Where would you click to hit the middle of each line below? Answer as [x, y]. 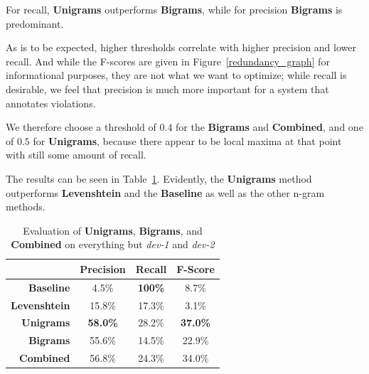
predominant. [35, 23]
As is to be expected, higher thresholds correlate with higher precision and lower [181, 47]
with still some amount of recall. [76, 155]
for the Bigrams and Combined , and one [269, 127]
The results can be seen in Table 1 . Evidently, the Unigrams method [159, 178]
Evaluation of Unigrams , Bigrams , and [113, 230]
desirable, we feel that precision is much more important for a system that [167, 89]
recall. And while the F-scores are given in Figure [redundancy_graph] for [168, 61]
